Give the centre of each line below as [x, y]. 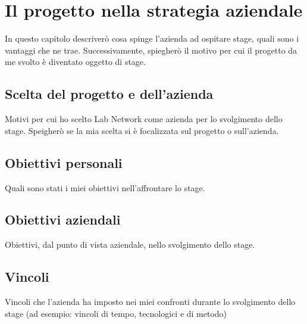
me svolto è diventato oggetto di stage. [75, 62]
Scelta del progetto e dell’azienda [109, 94]
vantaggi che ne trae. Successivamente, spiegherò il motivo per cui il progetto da [151, 50]
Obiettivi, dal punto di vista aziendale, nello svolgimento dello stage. [130, 244]
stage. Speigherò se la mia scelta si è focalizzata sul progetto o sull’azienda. [142, 130]
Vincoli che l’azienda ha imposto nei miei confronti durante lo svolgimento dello [150, 302]
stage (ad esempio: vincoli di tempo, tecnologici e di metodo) [116, 313]
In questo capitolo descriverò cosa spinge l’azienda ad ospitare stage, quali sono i [152, 38]
